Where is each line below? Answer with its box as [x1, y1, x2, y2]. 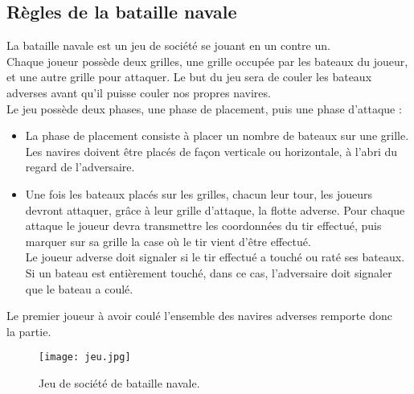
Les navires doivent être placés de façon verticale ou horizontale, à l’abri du [25, 142, 398, 159]
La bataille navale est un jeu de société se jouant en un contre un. [6, 37, 330, 54]
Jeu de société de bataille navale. [39, 374, 200, 391]
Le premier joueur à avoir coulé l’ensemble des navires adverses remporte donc [6, 307, 392, 324]
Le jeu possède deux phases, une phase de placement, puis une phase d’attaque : [6, 100, 402, 117]
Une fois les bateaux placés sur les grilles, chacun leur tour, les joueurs [25, 185, 373, 202]
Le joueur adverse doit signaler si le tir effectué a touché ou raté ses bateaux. [25, 248, 405, 265]
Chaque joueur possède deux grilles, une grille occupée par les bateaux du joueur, [6, 52, 408, 69]
